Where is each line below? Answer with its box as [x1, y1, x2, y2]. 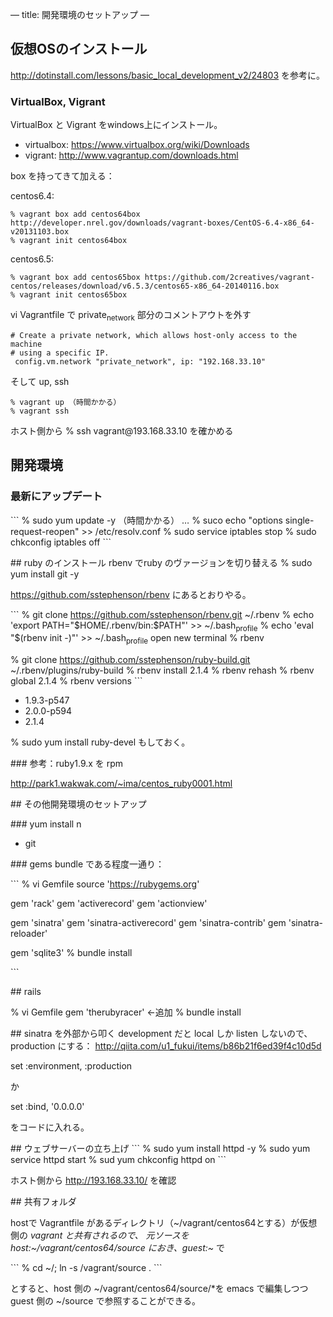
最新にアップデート [10, 489, 103, 503]
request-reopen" [10, 525, 80, 537]
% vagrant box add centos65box [10, 273, 141, 283]
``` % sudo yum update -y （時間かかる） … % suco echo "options [10, 514, 283, 526]
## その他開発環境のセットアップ [10, 798, 147, 810]
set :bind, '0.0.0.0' [10, 1101, 85, 1113]
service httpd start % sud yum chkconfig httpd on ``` [10, 1154, 227, 1166]
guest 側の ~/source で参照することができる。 [10, 1295, 202, 1307]
